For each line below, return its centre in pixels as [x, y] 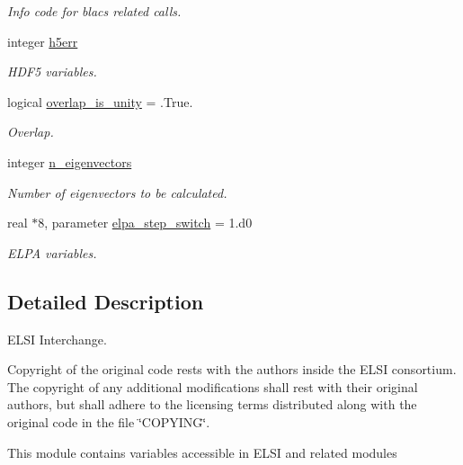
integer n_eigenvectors [70, 161]
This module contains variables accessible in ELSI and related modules [202, 452]
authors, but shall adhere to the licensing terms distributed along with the [212, 404]
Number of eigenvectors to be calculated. [117, 192]
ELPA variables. [52, 252]
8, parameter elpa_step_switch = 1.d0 [145, 223]
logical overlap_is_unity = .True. [100, 101]
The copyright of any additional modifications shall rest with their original [213, 386]
